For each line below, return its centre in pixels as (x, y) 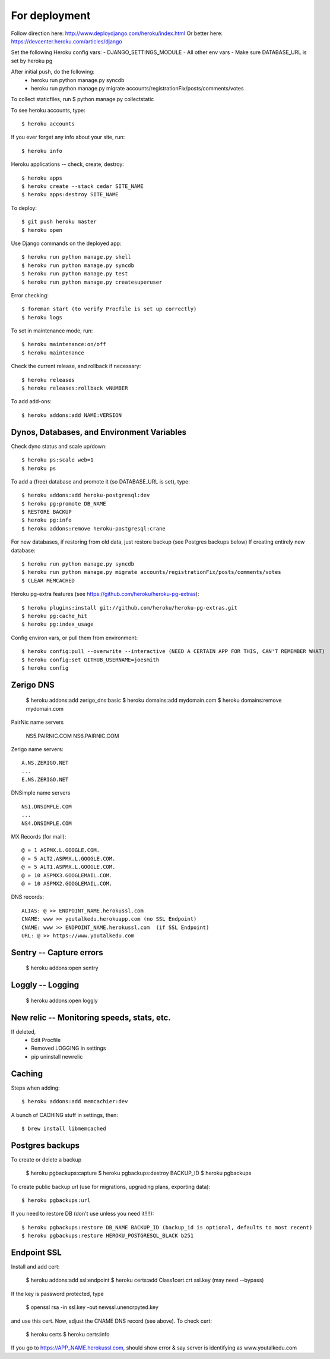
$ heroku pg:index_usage (58, 624)
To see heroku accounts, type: (48, 110)
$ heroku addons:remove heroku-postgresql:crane (93, 528)
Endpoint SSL (36, 1252)
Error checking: (30, 295)
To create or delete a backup (46, 1159)
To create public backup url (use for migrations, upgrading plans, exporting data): (111, 1187)
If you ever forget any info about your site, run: (68, 137)
